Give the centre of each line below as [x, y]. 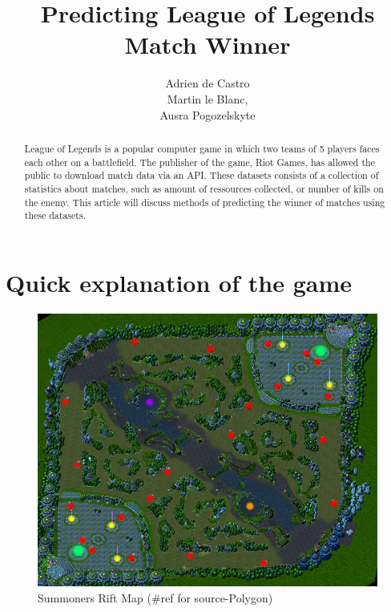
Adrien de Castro [208, 83]
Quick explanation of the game [179, 282]
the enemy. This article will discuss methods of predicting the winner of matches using [205, 202]
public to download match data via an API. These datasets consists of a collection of [202, 175]
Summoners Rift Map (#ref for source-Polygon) [155, 597]
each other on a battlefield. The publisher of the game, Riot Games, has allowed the [200, 162]
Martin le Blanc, [208, 98]
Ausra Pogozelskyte [208, 114]
